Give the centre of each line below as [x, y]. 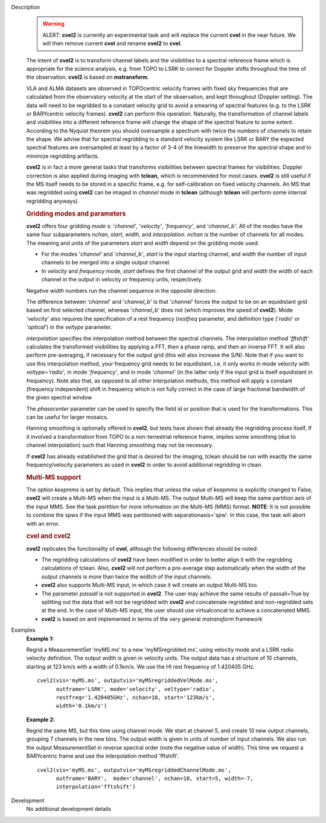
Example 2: [41, 720]
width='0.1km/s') [81, 706]
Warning [53, 24]
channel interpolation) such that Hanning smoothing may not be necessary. [120, 445]
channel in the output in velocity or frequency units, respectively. [122, 280]
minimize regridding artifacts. [63, 156]
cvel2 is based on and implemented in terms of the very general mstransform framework [152, 619]
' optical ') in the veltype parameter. [69, 327]
